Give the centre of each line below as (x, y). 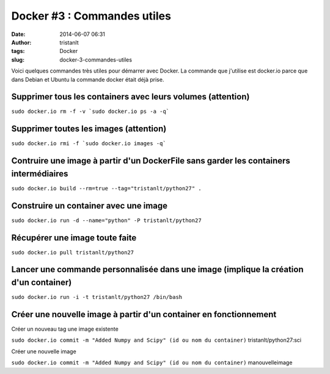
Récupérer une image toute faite (74, 238)
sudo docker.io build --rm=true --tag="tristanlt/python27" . (106, 188)
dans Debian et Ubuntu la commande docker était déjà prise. (88, 79)
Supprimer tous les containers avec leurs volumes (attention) (130, 97)
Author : (21, 42)
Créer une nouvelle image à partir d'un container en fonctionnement (144, 314)
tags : (18, 51)
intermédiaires (40, 174)
